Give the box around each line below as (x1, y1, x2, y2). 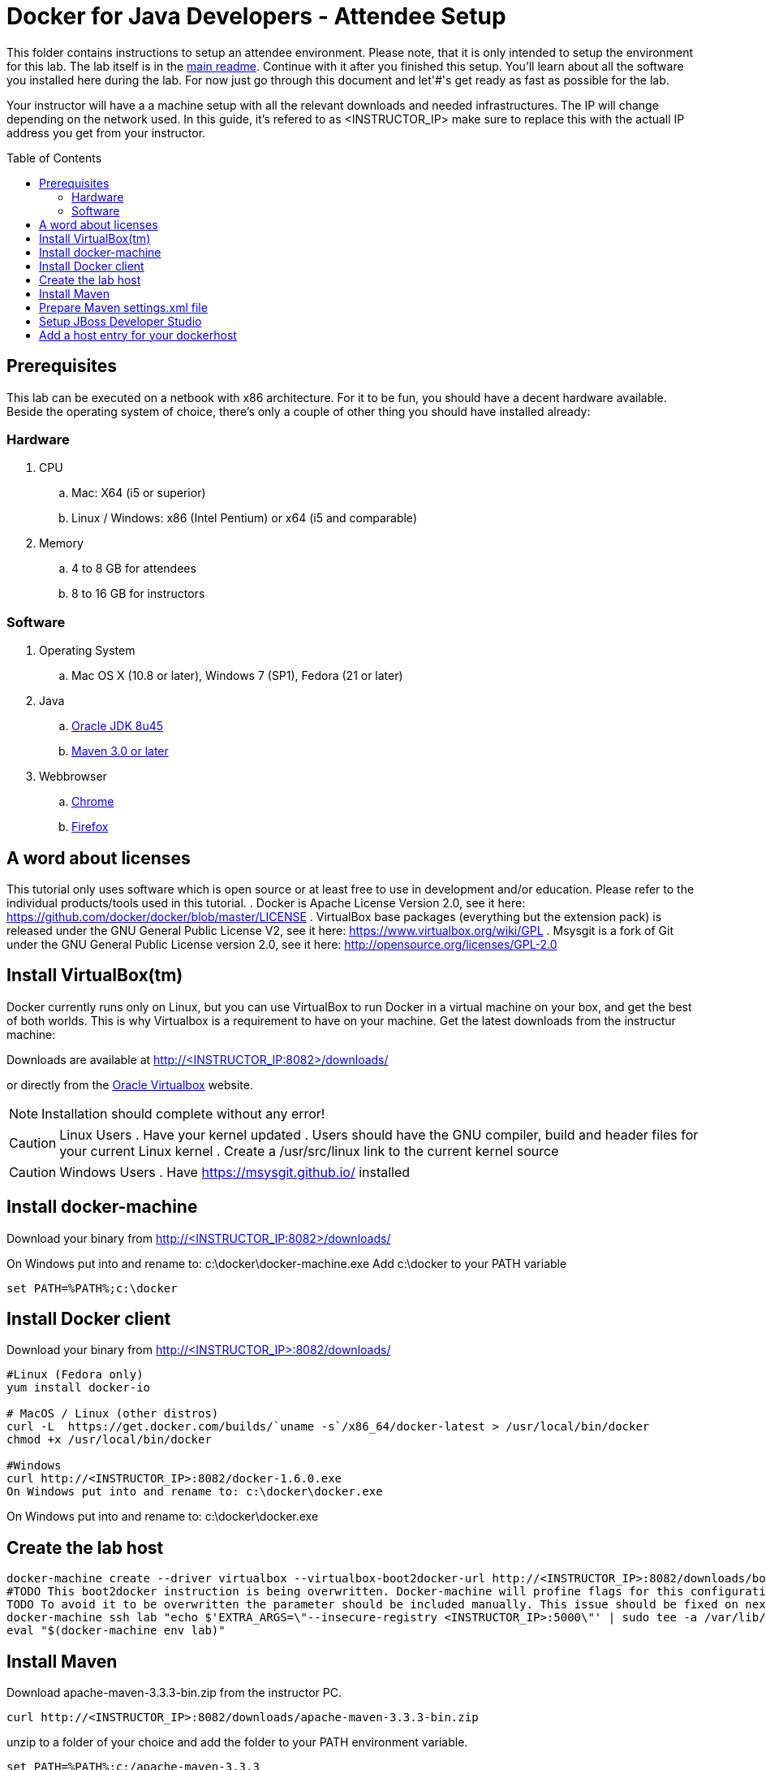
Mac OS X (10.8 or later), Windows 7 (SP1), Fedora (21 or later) (71, 669, 403, 683)
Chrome (71, 794, 114, 809)
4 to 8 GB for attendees (71, 561, 196, 576)
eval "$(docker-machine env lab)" (6, 1624, 226, 1638)
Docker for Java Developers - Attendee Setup (6, 2, 506, 30)
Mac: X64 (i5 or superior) (71, 486, 206, 500)
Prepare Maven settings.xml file (39, 300, 208, 314)
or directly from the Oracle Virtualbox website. (6, 1077, 253, 1092)
